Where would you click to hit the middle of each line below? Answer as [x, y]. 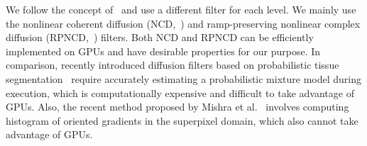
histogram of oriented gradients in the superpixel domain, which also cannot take [182, 120]
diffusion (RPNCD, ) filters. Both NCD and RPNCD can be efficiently [160, 37]
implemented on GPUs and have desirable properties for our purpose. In [163, 51]
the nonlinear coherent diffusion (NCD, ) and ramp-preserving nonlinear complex [183, 23]
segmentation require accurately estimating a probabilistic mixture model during [183, 78]
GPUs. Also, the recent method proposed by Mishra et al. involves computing [177, 107]
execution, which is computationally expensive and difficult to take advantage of [180, 92]
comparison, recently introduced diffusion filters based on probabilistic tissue [172, 65]
